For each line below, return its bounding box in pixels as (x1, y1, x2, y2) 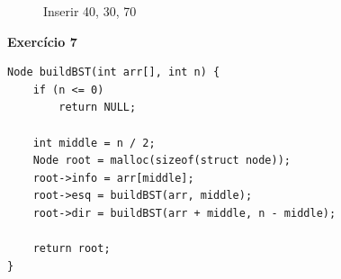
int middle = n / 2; (32, 136, 156, 149)
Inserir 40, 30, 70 (43, 2, 137, 20)
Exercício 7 (7, 31, 77, 50)
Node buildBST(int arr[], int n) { (7, 66, 220, 79)
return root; (32, 242, 111, 256)
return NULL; (58, 101, 137, 114)
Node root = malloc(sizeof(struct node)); (32, 154, 291, 167)
